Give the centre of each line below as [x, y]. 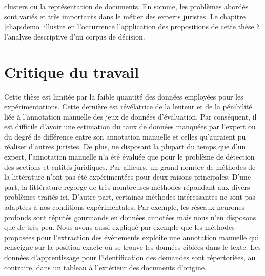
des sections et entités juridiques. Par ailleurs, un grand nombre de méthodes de [130, 166]
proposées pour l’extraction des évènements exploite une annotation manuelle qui [132, 237]
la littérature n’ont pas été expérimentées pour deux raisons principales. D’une [128, 177]
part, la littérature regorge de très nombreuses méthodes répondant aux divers [127, 186]
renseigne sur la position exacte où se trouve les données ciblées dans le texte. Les [132, 247]
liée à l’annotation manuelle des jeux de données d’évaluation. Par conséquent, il [130, 116]
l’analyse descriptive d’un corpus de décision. [75, 36]
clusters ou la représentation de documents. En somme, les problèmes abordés [126, 6]
